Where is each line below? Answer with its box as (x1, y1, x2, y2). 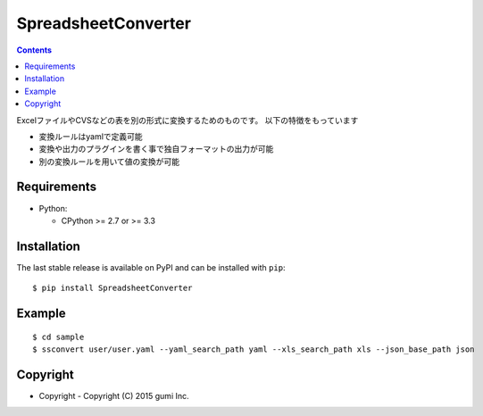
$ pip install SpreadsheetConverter (32, 283, 193, 294)
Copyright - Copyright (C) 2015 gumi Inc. (38, 390, 189, 401)
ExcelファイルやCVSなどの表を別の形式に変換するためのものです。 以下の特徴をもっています (16, 114, 359, 125)
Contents (16, 45, 53, 55)
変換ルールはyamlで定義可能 (38, 130, 143, 142)
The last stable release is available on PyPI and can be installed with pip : (16, 262, 286, 272)
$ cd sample (32, 331, 85, 342)
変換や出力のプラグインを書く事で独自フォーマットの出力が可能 (38, 144, 274, 154)
